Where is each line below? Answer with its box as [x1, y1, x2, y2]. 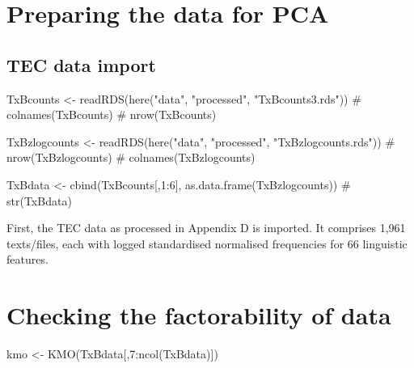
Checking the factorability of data [6, 298, 391, 332]
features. [6, 251, 49, 268]
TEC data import [6, 52, 156, 77]
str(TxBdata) [6, 192, 72, 209]
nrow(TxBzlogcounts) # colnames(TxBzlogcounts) [6, 149, 256, 166]
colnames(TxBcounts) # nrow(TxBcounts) [6, 106, 217, 123]
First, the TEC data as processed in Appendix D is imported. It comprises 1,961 [6, 219, 406, 236]
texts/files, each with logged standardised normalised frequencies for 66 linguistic [6, 235, 408, 252]
